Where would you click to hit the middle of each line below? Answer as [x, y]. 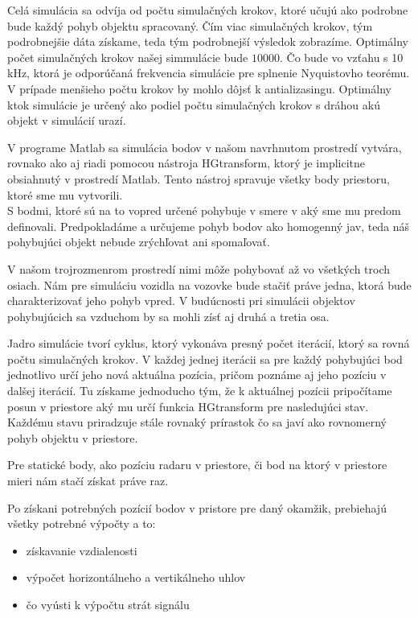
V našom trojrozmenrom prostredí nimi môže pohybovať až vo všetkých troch [199, 268]
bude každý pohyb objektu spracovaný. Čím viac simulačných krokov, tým [190, 25]
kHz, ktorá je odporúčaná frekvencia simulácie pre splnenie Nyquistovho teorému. [209, 73]
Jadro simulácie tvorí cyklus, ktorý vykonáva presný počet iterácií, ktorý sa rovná [209, 343]
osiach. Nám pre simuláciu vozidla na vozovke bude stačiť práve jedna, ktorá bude [209, 284]
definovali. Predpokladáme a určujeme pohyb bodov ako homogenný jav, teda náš [209, 226]
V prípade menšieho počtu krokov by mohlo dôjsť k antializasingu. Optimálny [199, 88]
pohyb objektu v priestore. [73, 437]
